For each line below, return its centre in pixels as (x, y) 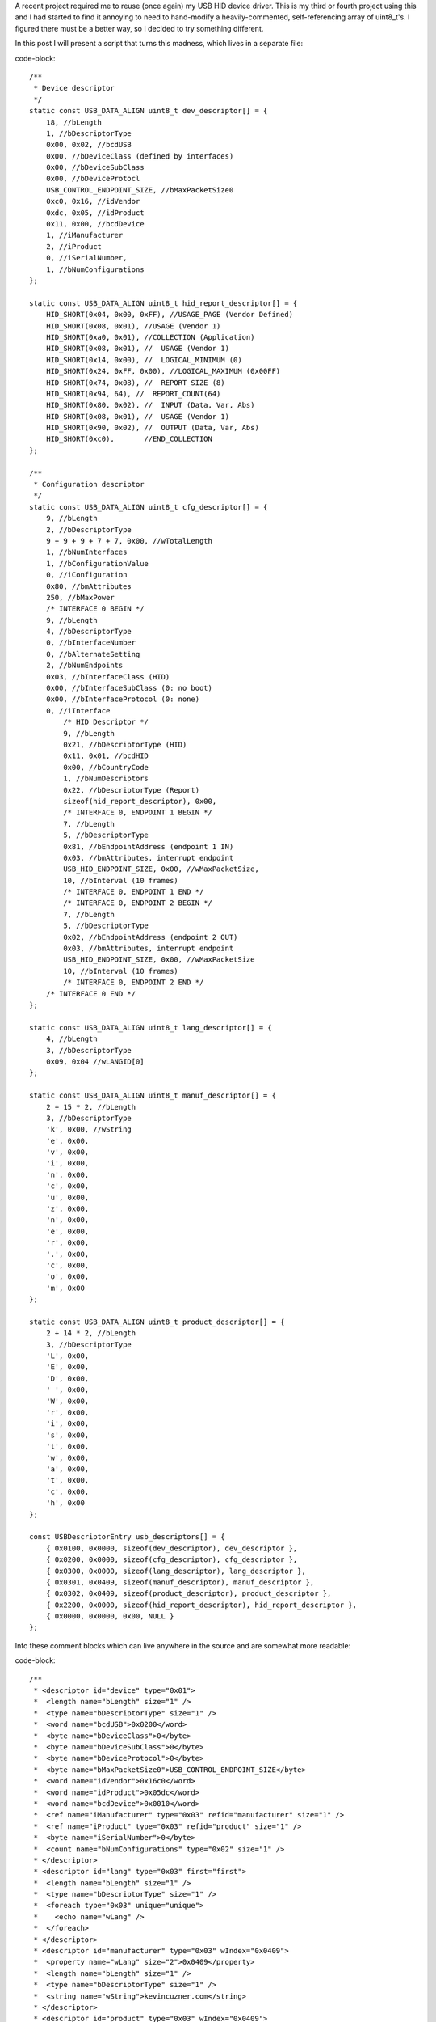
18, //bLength (74, 122)
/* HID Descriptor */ (106, 722)
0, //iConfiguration (86, 575)
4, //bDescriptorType (89, 632)
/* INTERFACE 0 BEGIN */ (95, 609)
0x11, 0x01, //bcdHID (106, 756)
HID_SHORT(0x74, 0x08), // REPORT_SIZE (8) (135, 383)
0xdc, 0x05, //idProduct (95, 213)
